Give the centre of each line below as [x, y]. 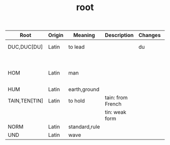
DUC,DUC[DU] [25, 47]
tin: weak [116, 112]
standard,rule [84, 127]
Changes [150, 35]
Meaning [84, 35]
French [113, 104]
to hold [76, 101]
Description [119, 35]
